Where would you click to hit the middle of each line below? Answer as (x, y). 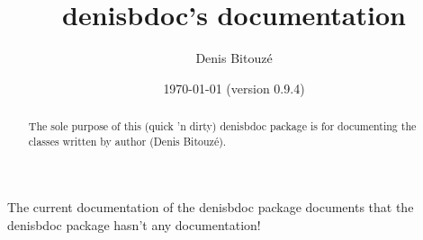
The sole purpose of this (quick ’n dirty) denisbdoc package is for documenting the (222, 126)
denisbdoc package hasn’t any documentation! (134, 225)
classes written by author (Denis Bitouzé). (127, 141)
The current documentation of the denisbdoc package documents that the (211, 207)
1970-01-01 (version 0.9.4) (234, 88)
